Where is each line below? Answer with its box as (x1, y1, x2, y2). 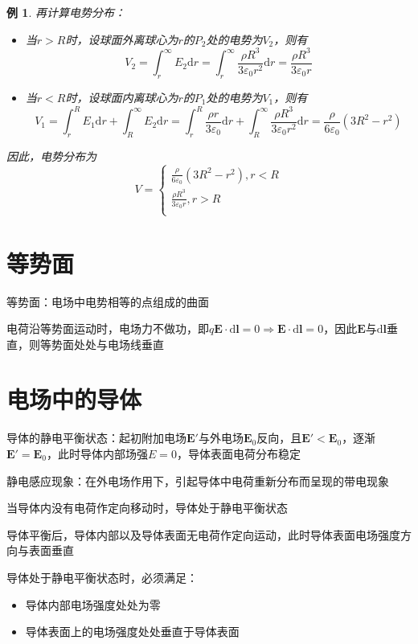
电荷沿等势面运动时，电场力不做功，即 (6, 320, 209, 337)
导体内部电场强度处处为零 (25, 596, 161, 613)
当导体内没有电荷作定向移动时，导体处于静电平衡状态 (6, 499, 288, 516)
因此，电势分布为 (6, 147, 96, 164)
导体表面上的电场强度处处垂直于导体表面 (25, 623, 240, 640)
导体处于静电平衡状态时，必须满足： (6, 568, 198, 585)
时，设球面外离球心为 (65, 31, 178, 47)
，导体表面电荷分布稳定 (176, 445, 301, 461)
